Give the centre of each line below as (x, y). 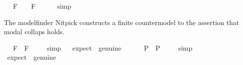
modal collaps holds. (34, 32)
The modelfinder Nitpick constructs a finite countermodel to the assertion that (121, 22)
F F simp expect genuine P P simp (103, 47)
